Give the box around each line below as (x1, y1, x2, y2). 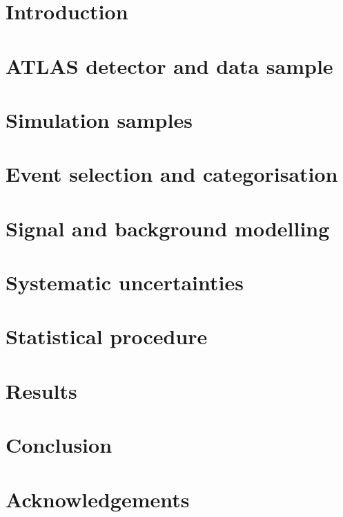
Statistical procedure (6, 322, 208, 350)
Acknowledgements (6, 485, 190, 513)
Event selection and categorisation (6, 160, 338, 188)
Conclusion (6, 431, 112, 459)
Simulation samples (6, 105, 193, 133)
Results (6, 376, 77, 404)
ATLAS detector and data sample (6, 51, 333, 79)
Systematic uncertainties (6, 268, 244, 297)
